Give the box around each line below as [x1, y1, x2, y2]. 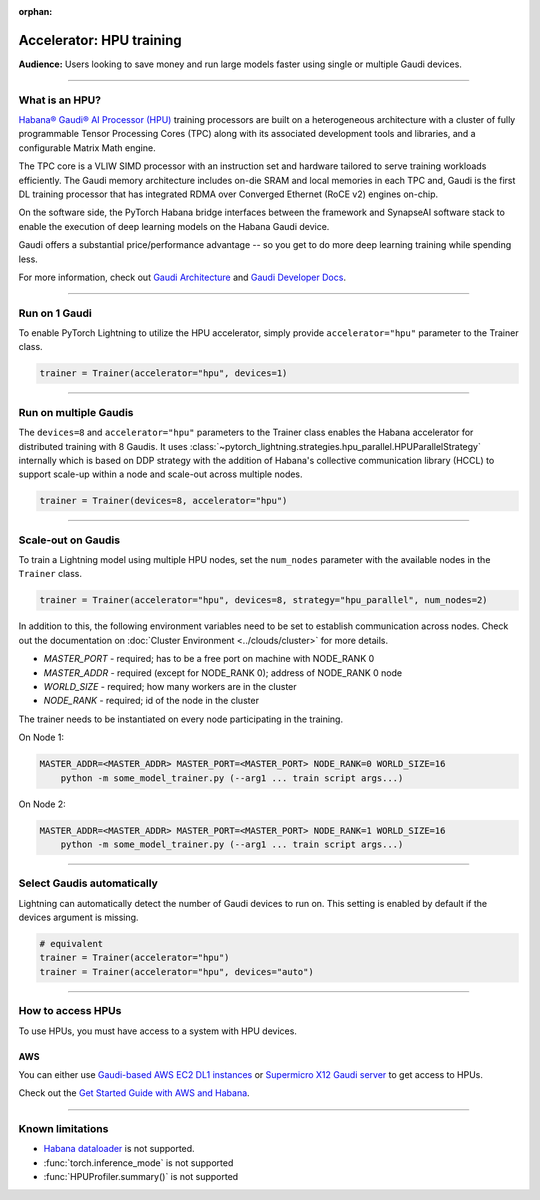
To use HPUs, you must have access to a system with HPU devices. [18, 1025, 297, 1037]
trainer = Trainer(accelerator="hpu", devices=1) [39, 368, 288, 379]
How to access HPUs [18, 1004, 122, 1018]
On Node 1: [18, 731, 65, 744]
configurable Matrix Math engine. [18, 141, 156, 154]
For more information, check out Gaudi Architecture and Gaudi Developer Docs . [18, 271, 347, 283]
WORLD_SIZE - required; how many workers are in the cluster [43, 681, 297, 693]
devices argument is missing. [18, 911, 139, 924]
